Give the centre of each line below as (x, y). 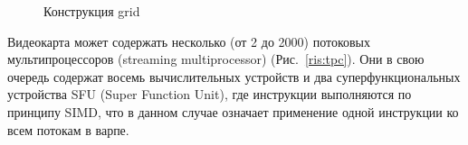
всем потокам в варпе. (68, 129)
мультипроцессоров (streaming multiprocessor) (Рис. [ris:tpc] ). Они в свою (216, 59)
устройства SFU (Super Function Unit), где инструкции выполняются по (210, 94)
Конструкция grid (92, 11)
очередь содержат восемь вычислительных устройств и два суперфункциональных (234, 76)
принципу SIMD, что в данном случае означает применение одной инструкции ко (233, 111)
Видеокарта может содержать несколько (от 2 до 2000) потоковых (189, 41)
